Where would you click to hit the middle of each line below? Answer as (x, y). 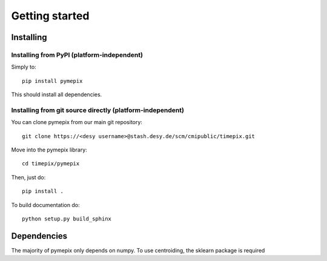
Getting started (50, 16)
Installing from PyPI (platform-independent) (77, 55)
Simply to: (24, 67)
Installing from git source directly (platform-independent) (98, 110)
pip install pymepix (52, 81)
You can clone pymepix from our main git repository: (77, 122)
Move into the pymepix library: (49, 150)
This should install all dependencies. (57, 94)
